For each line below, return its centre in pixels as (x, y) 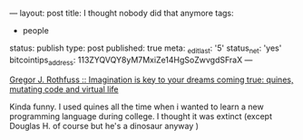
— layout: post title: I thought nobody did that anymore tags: (122, 13)
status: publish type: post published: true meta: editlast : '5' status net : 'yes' (146, 49)
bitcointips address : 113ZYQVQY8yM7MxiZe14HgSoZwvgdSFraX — (131, 61)
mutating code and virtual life (64, 89)
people (36, 30)
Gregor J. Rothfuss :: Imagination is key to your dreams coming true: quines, (151, 79)
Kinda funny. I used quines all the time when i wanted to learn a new (137, 107)
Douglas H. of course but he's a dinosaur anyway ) (104, 126)
